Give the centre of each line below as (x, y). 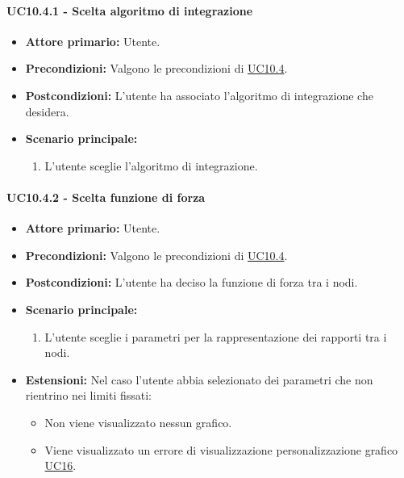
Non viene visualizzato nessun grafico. (138, 422)
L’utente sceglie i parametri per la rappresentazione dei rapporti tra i (216, 336)
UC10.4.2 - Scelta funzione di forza (106, 197)
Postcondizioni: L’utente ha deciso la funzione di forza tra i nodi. (192, 282)
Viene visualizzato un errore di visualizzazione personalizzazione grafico (221, 449)
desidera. (47, 111)
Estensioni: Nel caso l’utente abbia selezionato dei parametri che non (199, 379)
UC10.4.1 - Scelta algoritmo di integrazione (130, 10)
